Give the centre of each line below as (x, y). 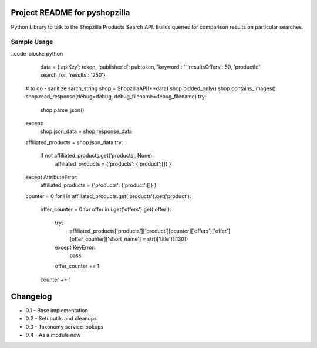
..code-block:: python (37, 53)
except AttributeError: (52, 177)
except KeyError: (75, 247)
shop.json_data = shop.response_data (86, 131)
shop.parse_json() (62, 110)
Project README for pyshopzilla (70, 13)
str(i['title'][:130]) (168, 239)
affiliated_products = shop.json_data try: (74, 142)
